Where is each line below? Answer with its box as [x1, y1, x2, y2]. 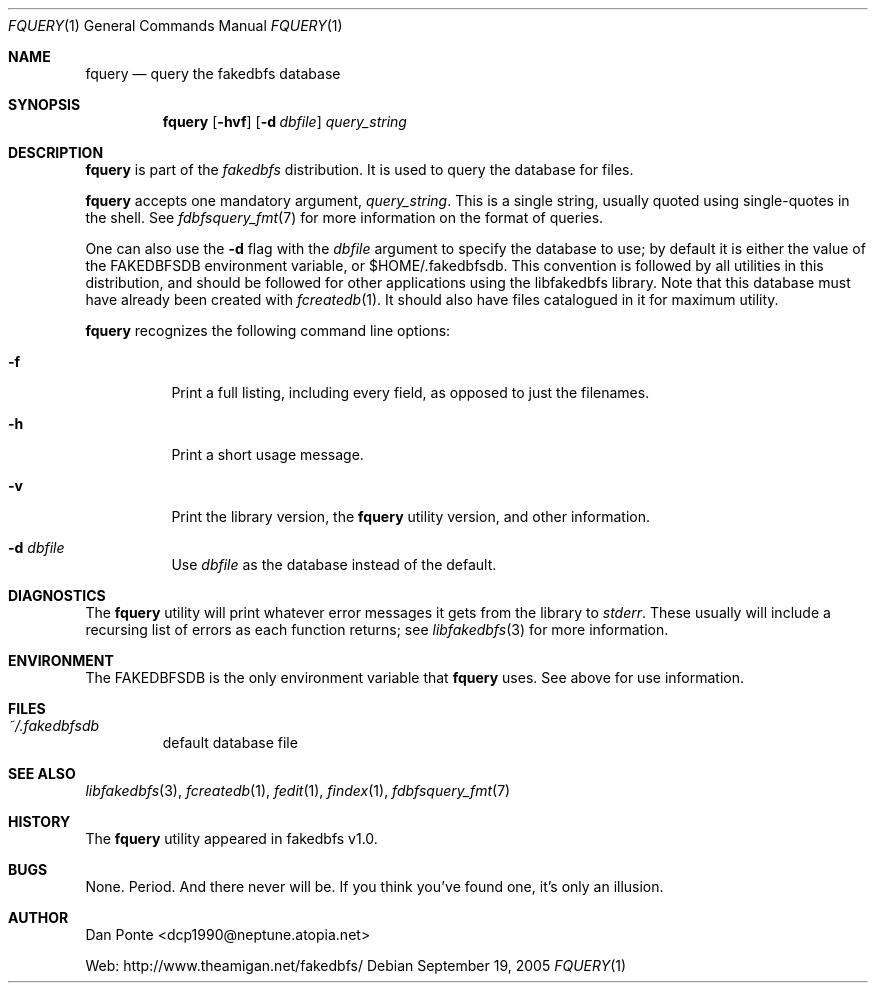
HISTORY [8, 813, 71, 830]
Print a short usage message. [171, 446, 364, 463]
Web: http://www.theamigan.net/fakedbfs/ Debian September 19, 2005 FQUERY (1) [85, 957, 627, 974]
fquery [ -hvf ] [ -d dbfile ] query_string [162, 113, 407, 130]
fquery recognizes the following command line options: [85, 322, 451, 339]
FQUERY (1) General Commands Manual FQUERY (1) [8, 17, 343, 34]
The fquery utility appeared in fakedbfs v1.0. [85, 830, 378, 847]
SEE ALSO [8, 765, 76, 782]
